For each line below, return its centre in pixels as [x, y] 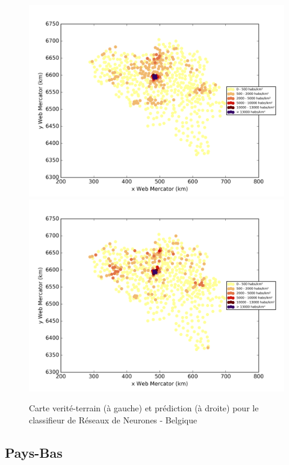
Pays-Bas [34, 452]
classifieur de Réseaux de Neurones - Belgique [113, 419]
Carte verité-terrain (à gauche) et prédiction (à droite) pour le [144, 408]
